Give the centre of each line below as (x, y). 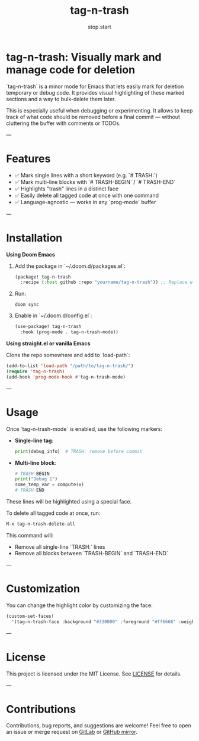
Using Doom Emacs (31, 254)
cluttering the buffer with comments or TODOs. (63, 123)
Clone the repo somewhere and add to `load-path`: (68, 355)
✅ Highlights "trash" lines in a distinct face (67, 189)
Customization (43, 589)
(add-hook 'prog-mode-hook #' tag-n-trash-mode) (66, 377)
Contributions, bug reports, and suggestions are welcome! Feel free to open (99, 726)
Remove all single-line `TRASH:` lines (60, 547)
